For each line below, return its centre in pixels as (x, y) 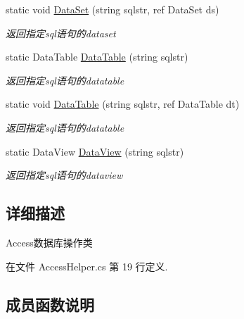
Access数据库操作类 (49, 242)
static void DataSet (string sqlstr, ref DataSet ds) (113, 9)
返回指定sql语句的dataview (64, 175)
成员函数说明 (50, 304)
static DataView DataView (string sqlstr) (95, 151)
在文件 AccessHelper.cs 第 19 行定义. (87, 266)
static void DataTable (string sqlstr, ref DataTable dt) (123, 104)
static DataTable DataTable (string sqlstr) (97, 57)
